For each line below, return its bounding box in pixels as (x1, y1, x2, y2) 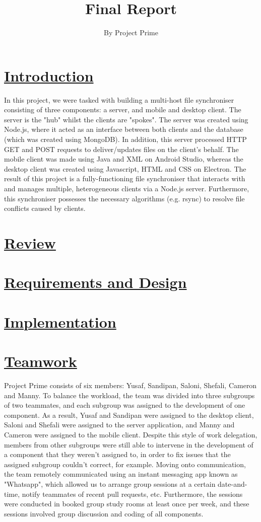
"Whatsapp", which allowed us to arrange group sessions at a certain (4, 478, 216, 489)
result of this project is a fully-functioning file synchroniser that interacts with (4, 173, 245, 184)
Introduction (4, 65, 94, 86)
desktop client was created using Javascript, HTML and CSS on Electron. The (4, 163, 246, 174)
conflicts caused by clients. (4, 203, 86, 213)
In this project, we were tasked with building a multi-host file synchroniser (4, 94, 234, 105)
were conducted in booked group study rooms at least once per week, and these (4, 498, 249, 509)
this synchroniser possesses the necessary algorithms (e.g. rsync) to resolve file (4, 193, 245, 203)
